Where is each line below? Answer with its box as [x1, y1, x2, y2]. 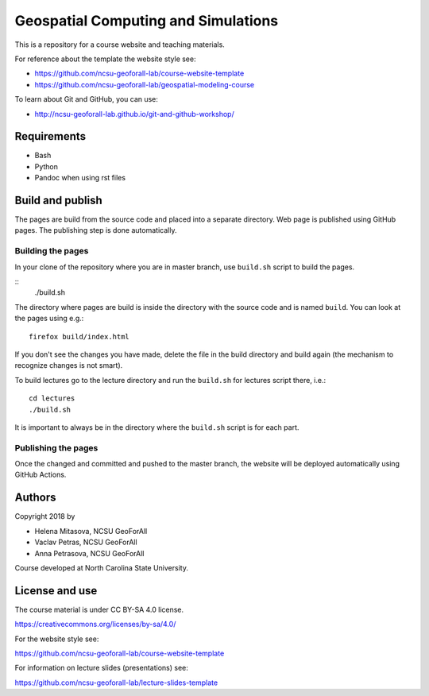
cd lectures [29, 394, 75, 403]
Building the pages [14, 246, 89, 257]
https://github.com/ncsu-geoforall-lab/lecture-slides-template [14, 678, 218, 687]
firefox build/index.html [29, 332, 130, 341]
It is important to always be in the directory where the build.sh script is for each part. [14, 422, 300, 432]
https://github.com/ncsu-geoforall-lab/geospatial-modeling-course [34, 79, 255, 89]
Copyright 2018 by [14, 512, 75, 521]
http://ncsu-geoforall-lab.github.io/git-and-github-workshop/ [34, 109, 234, 118]
